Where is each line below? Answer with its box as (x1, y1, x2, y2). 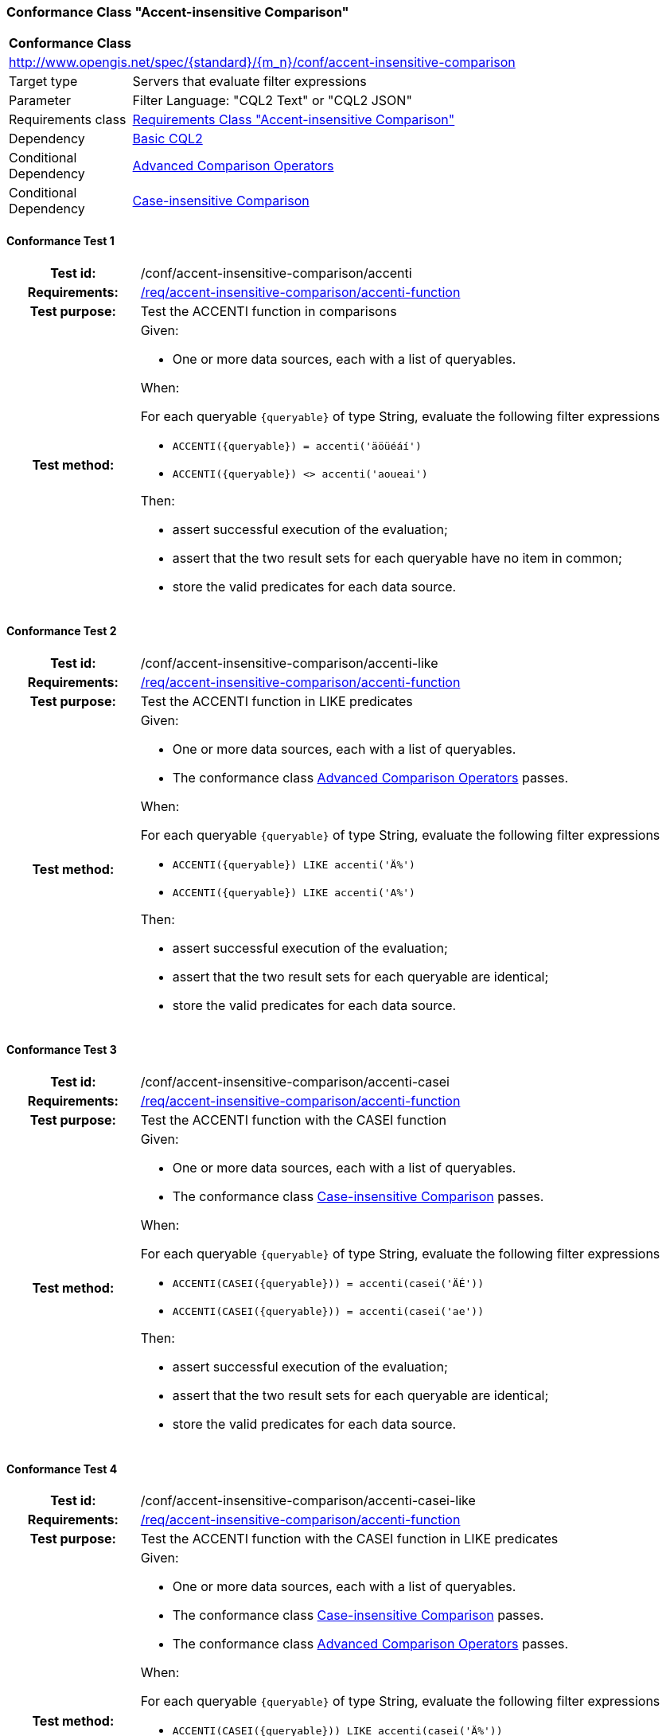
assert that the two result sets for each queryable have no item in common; (172, 549, 622, 566)
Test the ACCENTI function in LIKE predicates (140, 692, 413, 709)
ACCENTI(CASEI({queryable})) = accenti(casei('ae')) (172, 1305, 484, 1318)
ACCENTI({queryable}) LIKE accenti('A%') (172, 886, 415, 899)
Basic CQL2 (132, 131, 203, 147)
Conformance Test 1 (6, 233, 115, 248)
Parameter (9, 92, 71, 109)
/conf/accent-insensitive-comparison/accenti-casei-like (140, 1492, 476, 1509)
